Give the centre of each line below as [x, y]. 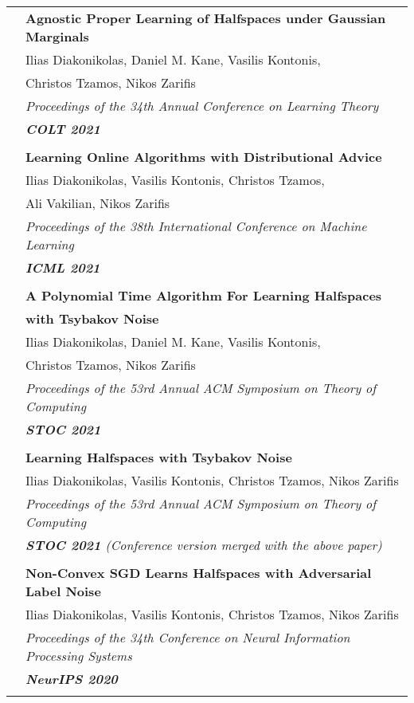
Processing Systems [79, 656]
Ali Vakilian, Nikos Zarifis [98, 203]
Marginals [57, 36]
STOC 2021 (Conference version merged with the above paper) [204, 545]
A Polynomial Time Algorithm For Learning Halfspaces [204, 295]
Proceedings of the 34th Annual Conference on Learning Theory [202, 106]
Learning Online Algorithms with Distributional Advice [204, 157]
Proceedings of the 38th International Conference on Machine [196, 226]
